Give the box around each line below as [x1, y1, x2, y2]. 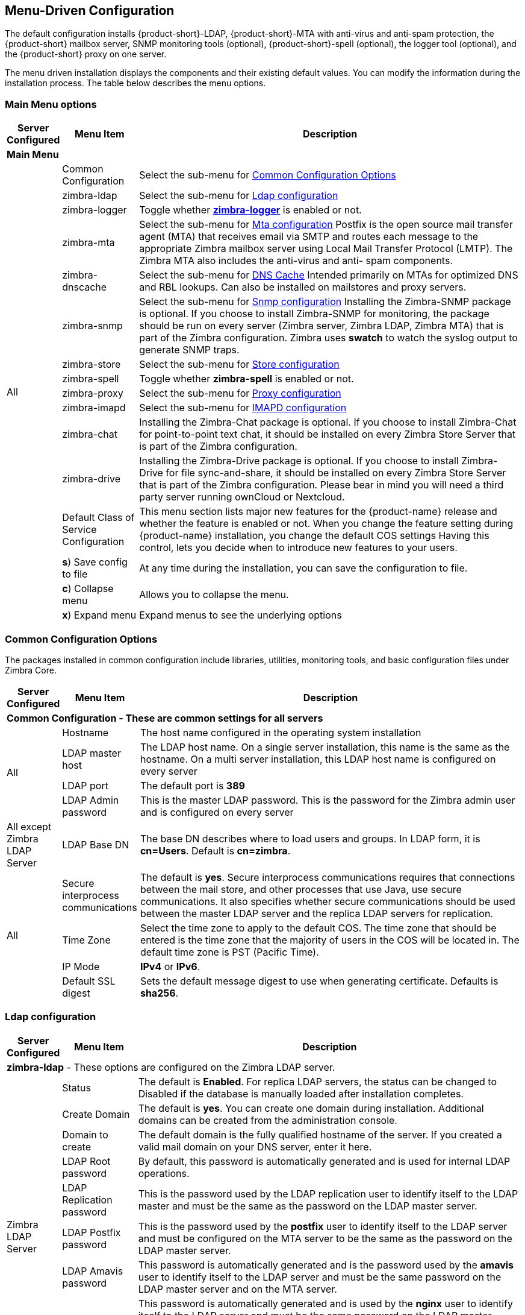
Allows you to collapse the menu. [139, 588, 289, 601]
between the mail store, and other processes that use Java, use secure [140, 883, 462, 895]
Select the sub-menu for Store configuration [139, 358, 340, 371]
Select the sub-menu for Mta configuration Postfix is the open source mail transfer [139, 218, 513, 231]
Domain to [62, 1128, 108, 1141]
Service [62, 523, 97, 536]
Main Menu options [5, 98, 97, 110]
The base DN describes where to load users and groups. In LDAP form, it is [140, 832, 480, 845]
